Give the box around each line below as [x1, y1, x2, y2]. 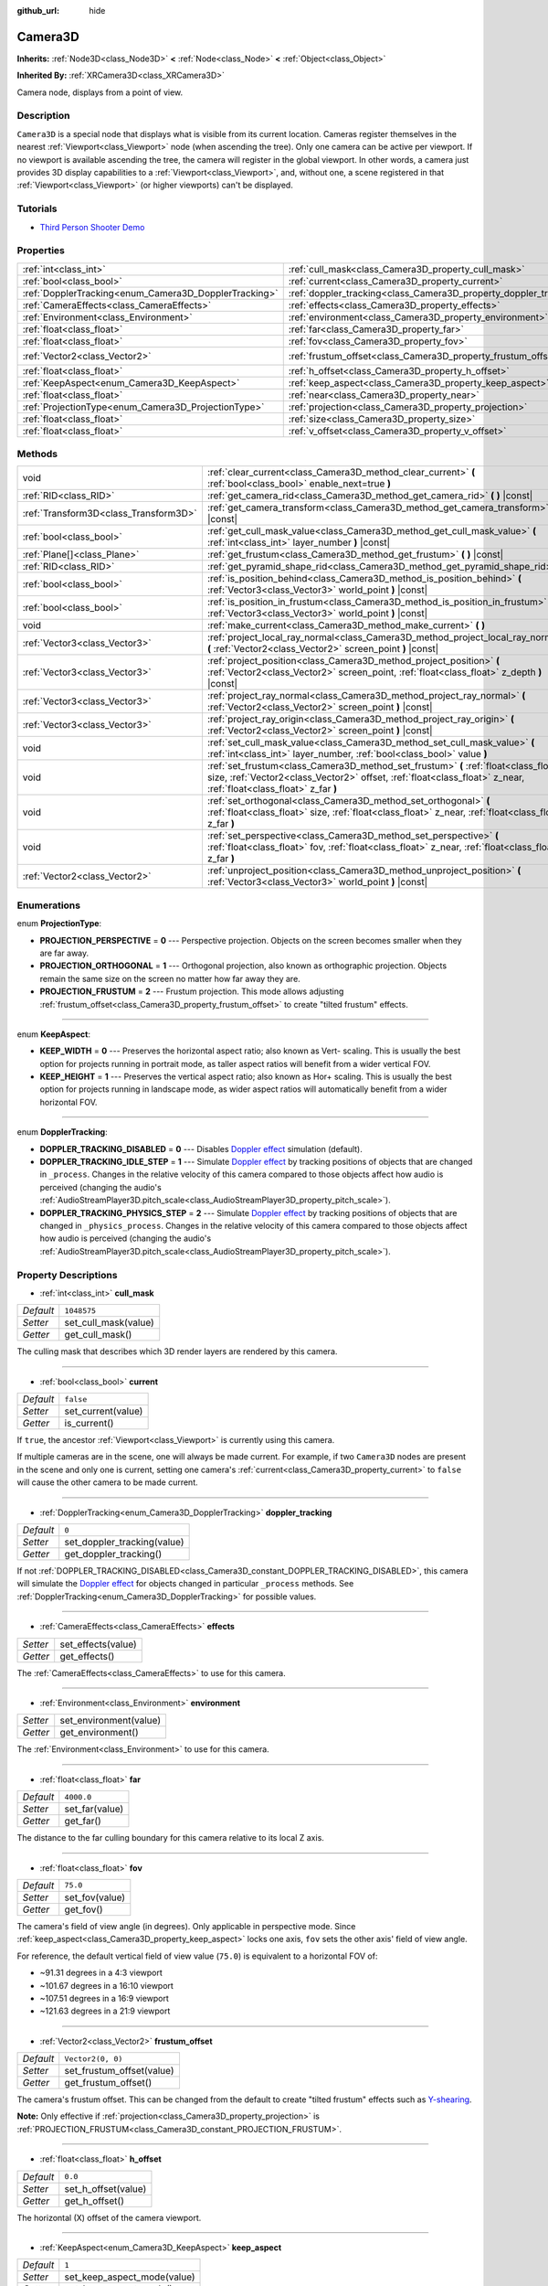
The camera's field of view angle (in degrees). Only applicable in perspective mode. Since [16, 1920, 356, 1931]
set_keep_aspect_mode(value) [64, 2270, 195, 2283]
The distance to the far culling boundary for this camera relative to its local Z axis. [16, 1832, 324, 1843]
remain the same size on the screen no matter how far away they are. [39, 973, 300, 984]
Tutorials [16, 202, 58, 215]
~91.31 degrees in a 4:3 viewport [39, 1967, 163, 1979]
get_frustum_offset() [64, 2077, 153, 2089]
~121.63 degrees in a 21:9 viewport [39, 2005, 171, 2016]
